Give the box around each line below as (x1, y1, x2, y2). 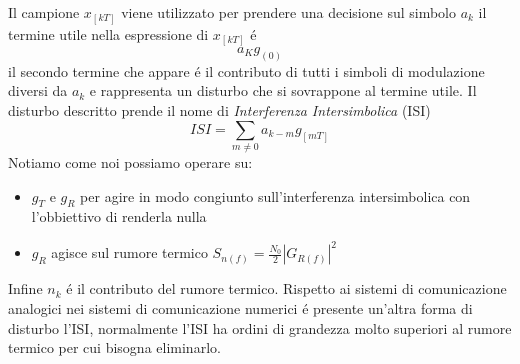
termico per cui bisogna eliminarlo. (8, 337, 221, 358)
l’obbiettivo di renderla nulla (31, 206, 207, 227)
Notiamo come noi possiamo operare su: (8, 152, 253, 172)
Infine (8, 278, 43, 299)
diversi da (8, 80, 68, 101)
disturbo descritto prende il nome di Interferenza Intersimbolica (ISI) (8, 100, 431, 121)
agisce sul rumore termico (51, 242, 208, 263)
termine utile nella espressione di (8, 23, 209, 44)
